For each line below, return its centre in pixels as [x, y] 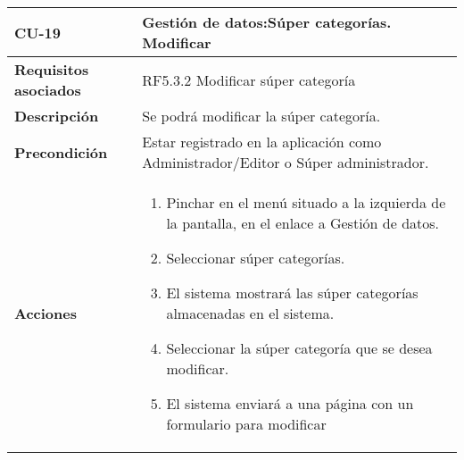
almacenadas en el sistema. [250, 313]
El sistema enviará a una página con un [290, 403]
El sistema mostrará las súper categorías [292, 293]
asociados [48, 90]
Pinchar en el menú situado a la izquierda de [306, 202]
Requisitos [52, 69]
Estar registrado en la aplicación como [262, 142]
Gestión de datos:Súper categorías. [267, 22]
